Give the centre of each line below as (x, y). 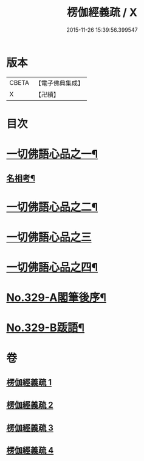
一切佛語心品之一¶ (52, 154)
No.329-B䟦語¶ (46, 328)
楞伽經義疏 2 (30, 405)
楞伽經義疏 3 (30, 428)
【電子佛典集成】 (59, 83)
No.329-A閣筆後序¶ (56, 298)
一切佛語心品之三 (49, 237)
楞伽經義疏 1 (29, 382)
